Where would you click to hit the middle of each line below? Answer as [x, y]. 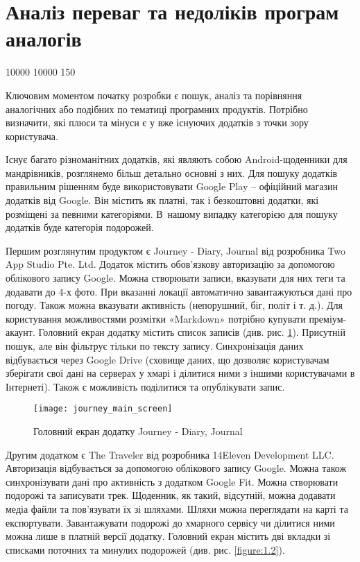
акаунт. [20, 332]
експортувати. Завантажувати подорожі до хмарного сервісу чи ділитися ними [170, 522]
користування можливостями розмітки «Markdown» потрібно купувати [156, 318]
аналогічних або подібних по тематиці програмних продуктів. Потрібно [157, 109]
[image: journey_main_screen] [103, 409]
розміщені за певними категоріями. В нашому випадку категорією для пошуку [172, 213]
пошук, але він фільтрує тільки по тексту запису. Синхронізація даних [155, 346]
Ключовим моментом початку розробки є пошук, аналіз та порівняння [154, 95]
